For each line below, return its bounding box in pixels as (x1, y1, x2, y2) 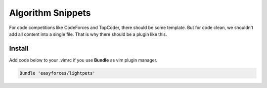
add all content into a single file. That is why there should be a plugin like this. (9, 31, 168, 37)
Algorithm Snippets (9, 7, 91, 18)
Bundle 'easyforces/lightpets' (19, 70, 96, 76)
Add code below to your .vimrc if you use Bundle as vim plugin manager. (9, 57, 158, 63)
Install (9, 44, 29, 53)
